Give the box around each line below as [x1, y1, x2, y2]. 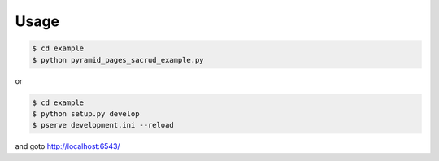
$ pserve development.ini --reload [32, 120, 174, 130]
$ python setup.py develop [32, 109, 140, 118]
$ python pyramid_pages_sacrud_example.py [32, 55, 204, 64]
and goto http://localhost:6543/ [15, 141, 121, 151]
